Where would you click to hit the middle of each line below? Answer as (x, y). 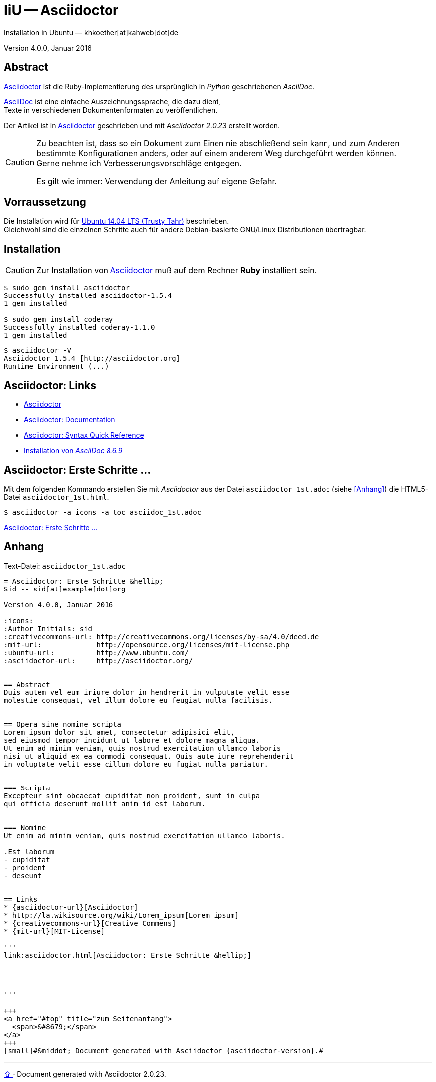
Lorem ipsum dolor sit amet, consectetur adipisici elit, (119, 732)
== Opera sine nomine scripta (63, 724)
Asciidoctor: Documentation (70, 420)
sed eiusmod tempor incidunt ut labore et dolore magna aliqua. (132, 740)
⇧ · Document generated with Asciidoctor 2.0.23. (85, 1074)
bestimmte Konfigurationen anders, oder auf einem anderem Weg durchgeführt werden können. (216, 153)
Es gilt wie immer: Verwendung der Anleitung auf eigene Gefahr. (157, 181)
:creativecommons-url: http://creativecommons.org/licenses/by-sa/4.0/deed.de (162, 637)
